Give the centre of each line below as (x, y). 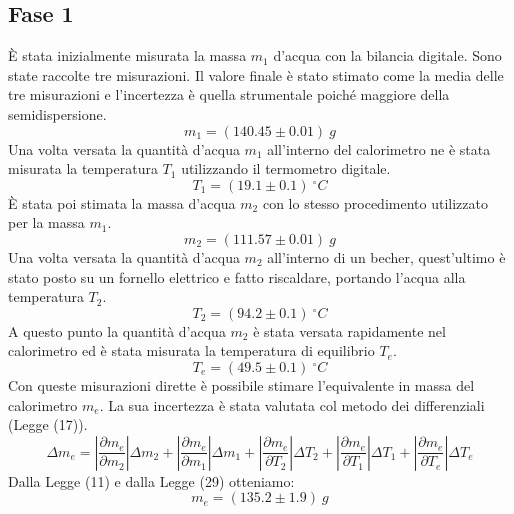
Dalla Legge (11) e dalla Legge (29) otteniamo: (151, 480)
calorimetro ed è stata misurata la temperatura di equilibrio (191, 350)
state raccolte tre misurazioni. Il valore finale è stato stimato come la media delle (256, 74)
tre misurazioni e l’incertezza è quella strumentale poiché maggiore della (229, 94)
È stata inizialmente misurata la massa (127, 55)
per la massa (46, 222)
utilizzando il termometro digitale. (286, 168)
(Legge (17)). (48, 424)
